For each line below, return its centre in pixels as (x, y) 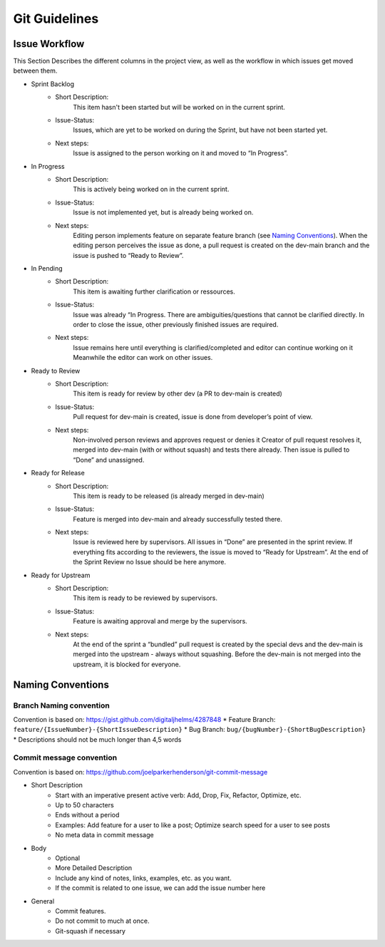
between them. (35, 71)
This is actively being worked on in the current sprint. (151, 190)
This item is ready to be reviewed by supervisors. (145, 598)
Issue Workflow (49, 44)
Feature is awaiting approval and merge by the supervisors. (160, 621)
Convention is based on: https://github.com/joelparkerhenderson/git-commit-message (140, 772)
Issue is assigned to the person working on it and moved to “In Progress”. (181, 153)
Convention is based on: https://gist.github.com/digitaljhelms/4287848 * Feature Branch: (144, 719)
